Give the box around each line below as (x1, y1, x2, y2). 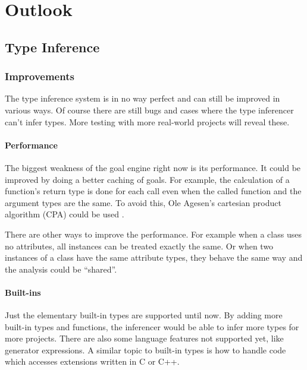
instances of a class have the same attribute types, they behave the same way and (5, 251, 303, 264)
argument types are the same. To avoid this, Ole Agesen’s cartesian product (5, 196, 281, 208)
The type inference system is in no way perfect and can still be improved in (5, 92, 280, 105)
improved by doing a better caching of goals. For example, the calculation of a (5, 173, 290, 185)
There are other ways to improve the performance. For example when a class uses (5, 227, 302, 240)
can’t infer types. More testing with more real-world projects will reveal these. (5, 115, 290, 128)
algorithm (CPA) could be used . (5, 208, 124, 220)
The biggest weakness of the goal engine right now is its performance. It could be (5, 161, 301, 173)
